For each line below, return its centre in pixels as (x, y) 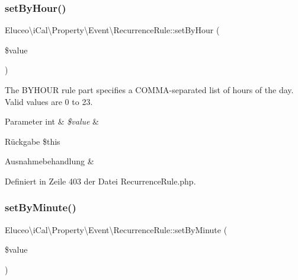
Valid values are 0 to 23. (49, 101)
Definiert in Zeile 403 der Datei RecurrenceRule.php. (100, 181)
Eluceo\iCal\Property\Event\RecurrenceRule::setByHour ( (112, 30)
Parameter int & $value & (52, 121)
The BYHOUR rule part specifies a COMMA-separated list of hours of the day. (149, 90)
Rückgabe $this (33, 141)
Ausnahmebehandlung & (49, 161)
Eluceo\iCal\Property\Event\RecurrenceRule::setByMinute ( (116, 229)
